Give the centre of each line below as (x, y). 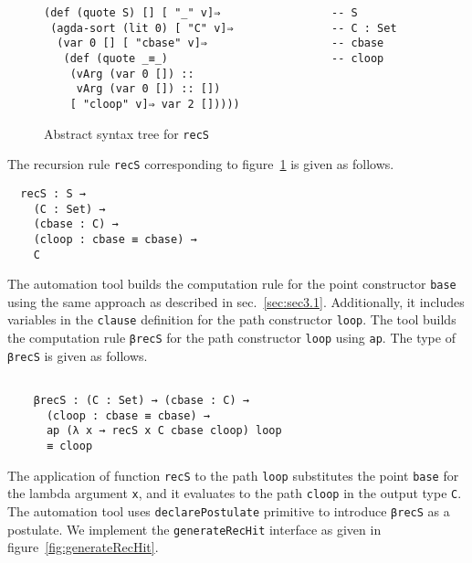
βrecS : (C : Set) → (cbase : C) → (141, 401)
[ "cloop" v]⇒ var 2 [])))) (155, 104)
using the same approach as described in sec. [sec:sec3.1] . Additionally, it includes (236, 301)
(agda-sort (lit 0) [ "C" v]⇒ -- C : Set (224, 28)
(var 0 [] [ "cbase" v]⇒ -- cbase (220, 43)
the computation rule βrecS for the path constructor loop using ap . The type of (231, 338)
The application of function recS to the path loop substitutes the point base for (233, 475)
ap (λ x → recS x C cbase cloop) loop (164, 431)
